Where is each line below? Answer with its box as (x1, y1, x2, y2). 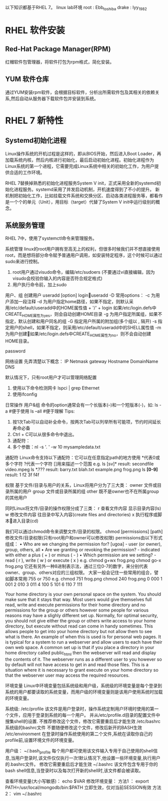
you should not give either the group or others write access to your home (5, 618, 156, 624)
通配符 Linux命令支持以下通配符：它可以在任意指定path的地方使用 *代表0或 (5, 455, 160, 461)
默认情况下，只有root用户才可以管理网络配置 (5, 374, 97, 380)
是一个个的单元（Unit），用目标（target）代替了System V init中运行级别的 (5, 198, 156, 205)
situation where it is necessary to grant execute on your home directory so (5, 667, 158, 673)
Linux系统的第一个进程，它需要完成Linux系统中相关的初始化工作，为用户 (5, 163, 154, 169)
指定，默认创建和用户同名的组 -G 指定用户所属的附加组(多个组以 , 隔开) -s (5, 318, 157, 324)
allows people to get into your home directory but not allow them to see (5, 629, 152, 635)
